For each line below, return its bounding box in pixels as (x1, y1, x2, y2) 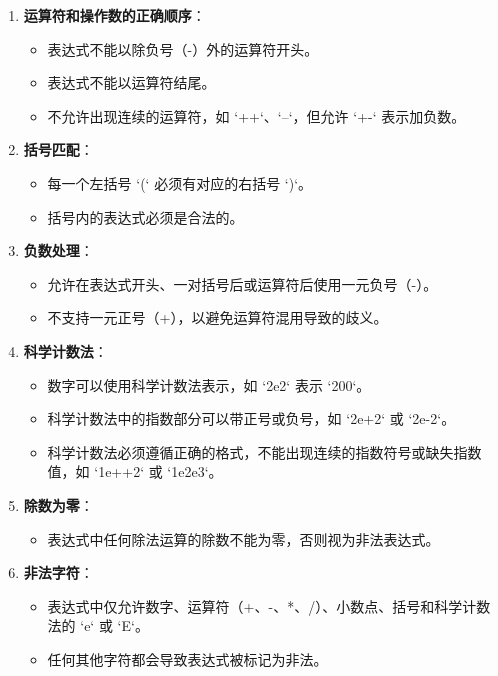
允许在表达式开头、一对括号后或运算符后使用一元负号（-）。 (47, 273, 438, 294)
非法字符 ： (23, 562, 94, 583)
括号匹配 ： (23, 139, 94, 160)
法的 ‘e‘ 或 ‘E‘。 (47, 615, 149, 636)
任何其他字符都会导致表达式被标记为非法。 (47, 648, 328, 669)
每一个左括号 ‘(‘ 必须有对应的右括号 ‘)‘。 (47, 172, 313, 193)
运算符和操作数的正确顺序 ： (23, 5, 206, 25)
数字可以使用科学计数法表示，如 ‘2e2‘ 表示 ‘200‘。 (47, 374, 371, 395)
